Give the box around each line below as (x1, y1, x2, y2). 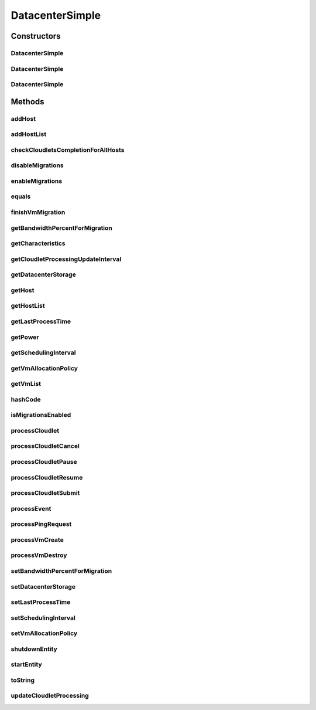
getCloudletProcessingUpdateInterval (11, 255, 122, 263)
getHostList (11, 302, 45, 310)
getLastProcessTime (11, 317, 71, 325)
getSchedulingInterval (11, 349, 76, 357)
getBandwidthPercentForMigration (11, 223, 112, 232)
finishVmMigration (11, 208, 66, 216)
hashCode (11, 395, 41, 403)
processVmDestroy (11, 551, 67, 559)
